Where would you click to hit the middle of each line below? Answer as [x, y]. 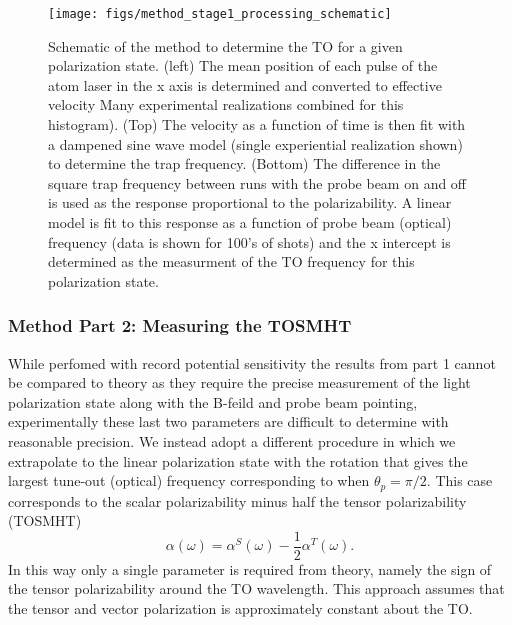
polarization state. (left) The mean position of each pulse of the [243, 65]
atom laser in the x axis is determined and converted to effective [245, 84]
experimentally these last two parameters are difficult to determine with [228, 421]
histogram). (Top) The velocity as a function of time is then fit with [257, 124]
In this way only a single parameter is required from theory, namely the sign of [250, 568]
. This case [459, 480]
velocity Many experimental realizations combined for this [226, 104]
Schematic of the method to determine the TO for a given [225, 45]
